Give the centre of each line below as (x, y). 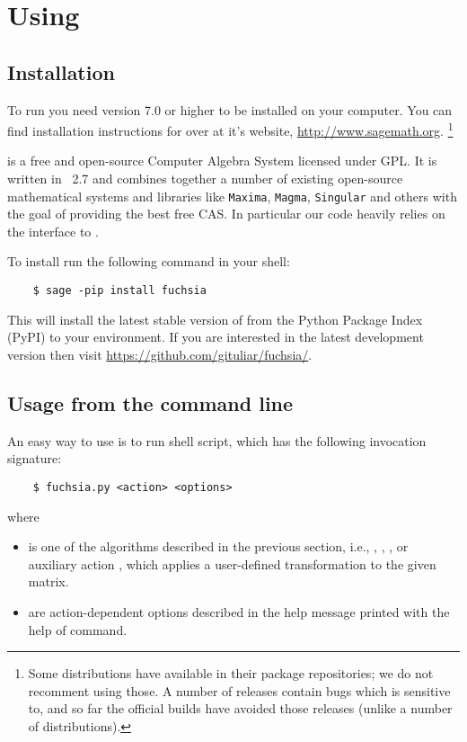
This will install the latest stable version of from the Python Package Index (215, 319)
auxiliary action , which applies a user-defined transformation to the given (232, 563)
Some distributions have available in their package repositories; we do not (231, 673)
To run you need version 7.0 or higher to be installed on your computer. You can (230, 109)
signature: (35, 458)
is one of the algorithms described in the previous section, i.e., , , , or (218, 546)
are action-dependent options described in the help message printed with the (239, 611)
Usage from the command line (150, 402)
